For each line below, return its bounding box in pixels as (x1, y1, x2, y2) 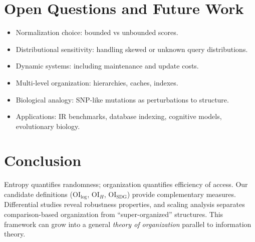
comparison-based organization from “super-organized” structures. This (4, 209, 223, 219)
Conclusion (4, 150, 82, 170)
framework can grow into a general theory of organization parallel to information (4, 218, 251, 229)
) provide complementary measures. (127, 189, 236, 199)
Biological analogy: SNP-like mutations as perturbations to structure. (16, 94, 229, 104)
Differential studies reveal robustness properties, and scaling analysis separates (4, 199, 245, 209)
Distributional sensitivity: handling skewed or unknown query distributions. (16, 43, 248, 54)
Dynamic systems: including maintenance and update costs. (16, 60, 199, 71)
